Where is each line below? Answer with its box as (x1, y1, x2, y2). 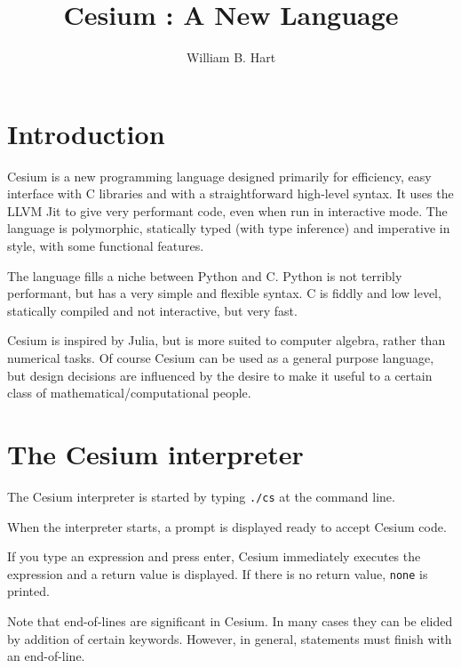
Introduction (7, 115, 165, 151)
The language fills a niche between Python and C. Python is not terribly (7, 266, 402, 285)
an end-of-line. (7, 647, 85, 665)
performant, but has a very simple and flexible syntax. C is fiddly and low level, (7, 284, 441, 302)
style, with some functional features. (7, 237, 204, 255)
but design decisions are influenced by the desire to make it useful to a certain (7, 366, 433, 384)
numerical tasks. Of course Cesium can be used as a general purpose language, (7, 349, 434, 366)
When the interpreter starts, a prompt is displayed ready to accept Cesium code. (7, 517, 447, 535)
